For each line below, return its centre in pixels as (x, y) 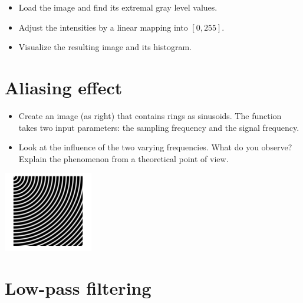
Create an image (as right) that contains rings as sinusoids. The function (150, 115)
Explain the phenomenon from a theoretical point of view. (123, 158)
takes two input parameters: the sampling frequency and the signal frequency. (159, 127)
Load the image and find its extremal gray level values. (118, 7)
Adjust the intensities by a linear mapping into (103, 27)
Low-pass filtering (78, 288)
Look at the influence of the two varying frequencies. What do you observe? (155, 147)
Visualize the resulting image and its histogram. (105, 47)
